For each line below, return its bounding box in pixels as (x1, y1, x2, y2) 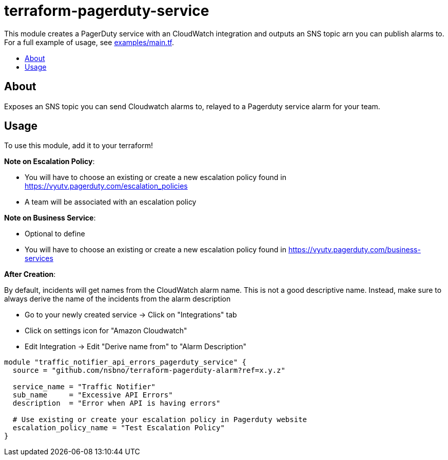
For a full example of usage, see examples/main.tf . (4, 37, 174, 47)
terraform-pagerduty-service (4, 2, 209, 19)
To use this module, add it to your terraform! (4, 141, 153, 150)
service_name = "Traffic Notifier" (12, 383, 156, 391)
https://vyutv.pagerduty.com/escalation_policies (25, 182, 188, 191)
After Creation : (4, 270, 56, 279)
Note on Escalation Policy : (4, 157, 95, 166)
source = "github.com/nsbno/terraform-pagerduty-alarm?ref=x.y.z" (12, 366, 285, 375)
